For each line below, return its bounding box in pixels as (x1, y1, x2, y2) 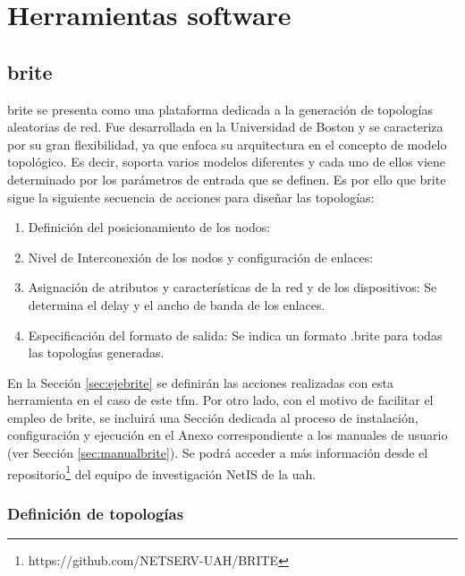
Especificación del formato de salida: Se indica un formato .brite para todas (28, 325, 443, 344)
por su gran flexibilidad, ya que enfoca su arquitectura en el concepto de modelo (7, 134, 447, 153)
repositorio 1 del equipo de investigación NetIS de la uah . (7, 461, 317, 483)
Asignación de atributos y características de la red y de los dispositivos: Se (28, 278, 437, 297)
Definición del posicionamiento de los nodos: (28, 218, 271, 236)
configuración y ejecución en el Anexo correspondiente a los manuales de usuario (7, 426, 448, 444)
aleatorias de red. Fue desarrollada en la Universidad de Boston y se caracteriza (7, 117, 444, 136)
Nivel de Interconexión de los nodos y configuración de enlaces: (28, 247, 374, 266)
